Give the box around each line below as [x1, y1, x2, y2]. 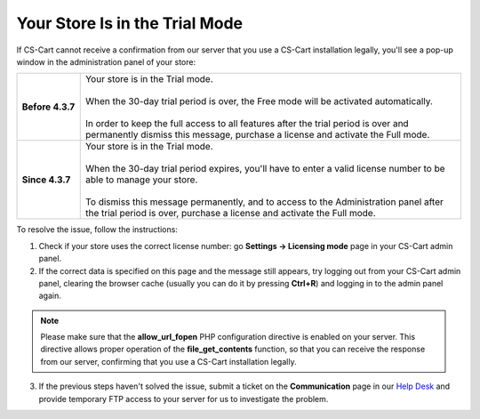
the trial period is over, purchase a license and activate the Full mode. [84, 207, 377, 220]
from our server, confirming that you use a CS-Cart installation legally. [40, 356, 297, 367]
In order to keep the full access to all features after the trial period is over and [84, 117, 409, 130]
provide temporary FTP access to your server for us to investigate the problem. [38, 393, 329, 404]
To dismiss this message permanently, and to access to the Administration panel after [84, 196, 444, 208]
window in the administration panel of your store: [16, 56, 196, 67]
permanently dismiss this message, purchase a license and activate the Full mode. [84, 129, 430, 141]
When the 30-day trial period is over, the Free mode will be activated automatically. [84, 95, 433, 108]
